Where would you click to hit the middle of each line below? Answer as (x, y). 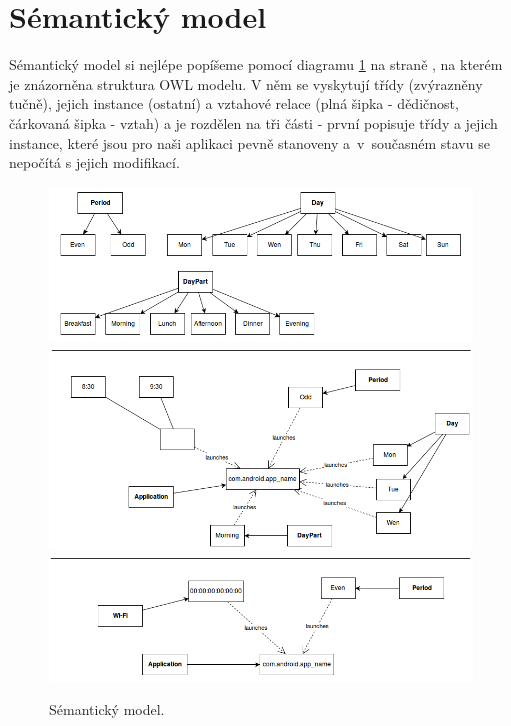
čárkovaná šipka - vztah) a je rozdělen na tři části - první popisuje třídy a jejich (253, 122)
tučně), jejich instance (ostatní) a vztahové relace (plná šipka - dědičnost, (234, 103)
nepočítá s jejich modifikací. (94, 162)
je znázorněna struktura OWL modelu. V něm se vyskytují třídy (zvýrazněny (246, 83)
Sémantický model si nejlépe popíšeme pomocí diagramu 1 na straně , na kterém (256, 64)
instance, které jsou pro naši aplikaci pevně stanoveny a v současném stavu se (249, 142)
